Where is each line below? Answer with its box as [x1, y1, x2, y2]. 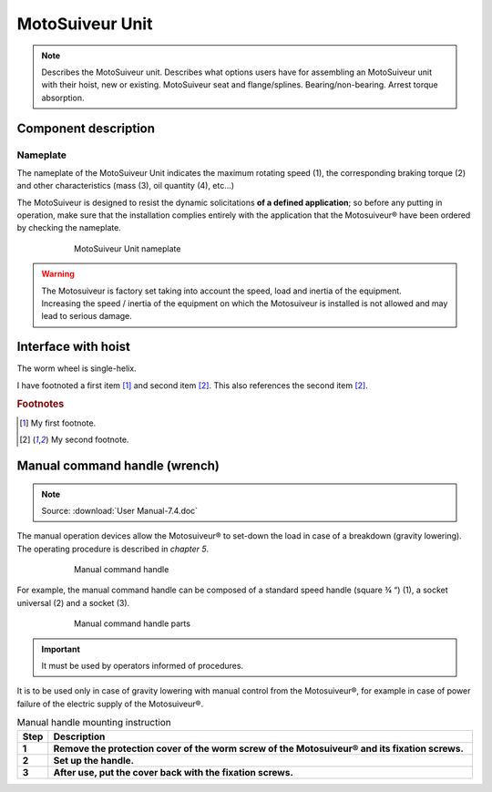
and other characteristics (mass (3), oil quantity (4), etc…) [16, 180, 235, 191]
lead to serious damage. [41, 311, 132, 322]
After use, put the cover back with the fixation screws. [53, 766, 293, 778]
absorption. [41, 92, 85, 103]
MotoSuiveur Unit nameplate [74, 242, 181, 254]
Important [41, 643, 81, 654]
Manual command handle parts [74, 618, 191, 629]
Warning [41, 269, 75, 280]
